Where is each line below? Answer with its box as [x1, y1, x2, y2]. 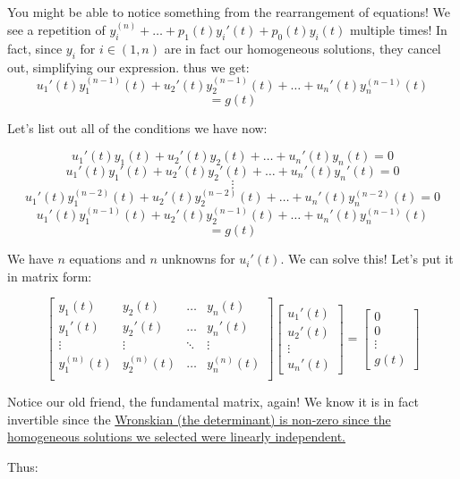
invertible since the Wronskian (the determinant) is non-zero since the [7, 409, 391, 428]
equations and [69, 249, 146, 268]
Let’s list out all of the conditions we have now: [7, 119, 268, 138]
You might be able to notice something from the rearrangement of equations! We [7, 3, 450, 21]
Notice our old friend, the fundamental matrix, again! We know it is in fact [7, 392, 419, 411]
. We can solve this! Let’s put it [280, 249, 454, 268]
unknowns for [161, 249, 235, 268]
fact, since [7, 38, 63, 57]
